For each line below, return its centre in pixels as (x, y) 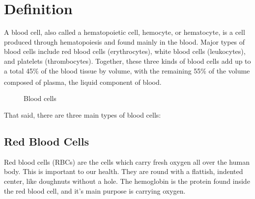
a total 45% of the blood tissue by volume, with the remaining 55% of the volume (127, 70)
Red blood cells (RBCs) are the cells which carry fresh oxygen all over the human (127, 162)
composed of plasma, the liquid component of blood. (83, 82)
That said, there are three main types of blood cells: (83, 114)
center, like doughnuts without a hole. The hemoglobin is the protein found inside (127, 181)
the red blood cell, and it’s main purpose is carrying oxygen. (95, 190)
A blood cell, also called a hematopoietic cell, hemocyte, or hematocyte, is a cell (125, 32)
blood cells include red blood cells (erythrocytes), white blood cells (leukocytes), (125, 51)
